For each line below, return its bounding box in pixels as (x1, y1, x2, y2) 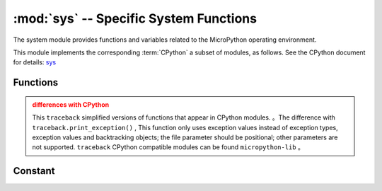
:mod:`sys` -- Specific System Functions (13, 11, 257, 26)
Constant (13, 165, 55, 177)
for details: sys (13, 58, 57, 66)
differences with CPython (32, 100, 110, 109)
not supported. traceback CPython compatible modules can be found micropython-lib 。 (32, 143, 304, 151)
